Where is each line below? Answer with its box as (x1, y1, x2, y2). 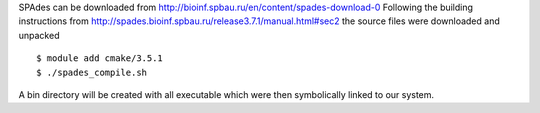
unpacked (18, 29, 60, 41)
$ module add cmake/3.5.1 (36, 53, 164, 64)
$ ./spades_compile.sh (36, 66, 148, 78)
